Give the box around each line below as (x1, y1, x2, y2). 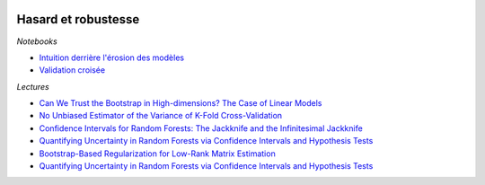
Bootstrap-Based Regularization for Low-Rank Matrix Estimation (39, 148, 276, 159)
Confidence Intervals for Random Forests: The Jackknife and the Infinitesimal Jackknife (39, 122, 363, 134)
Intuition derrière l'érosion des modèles (39, 52, 184, 63)
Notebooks (16, 36, 57, 47)
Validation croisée (39, 65, 106, 75)
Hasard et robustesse (16, 12, 140, 27)
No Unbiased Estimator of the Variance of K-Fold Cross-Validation (39, 110, 283, 121)
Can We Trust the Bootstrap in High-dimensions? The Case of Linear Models (39, 98, 322, 109)
